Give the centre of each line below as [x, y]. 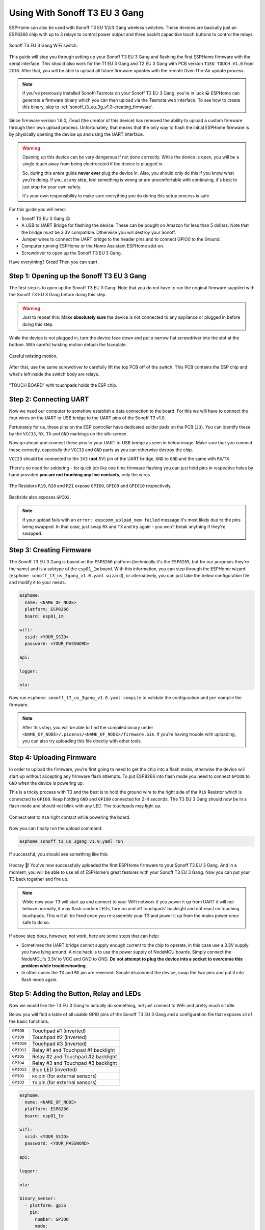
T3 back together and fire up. [39, 879]
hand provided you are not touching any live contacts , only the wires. [80, 474]
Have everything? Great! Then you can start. [54, 262]
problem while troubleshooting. [54, 966]
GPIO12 [19, 1050]
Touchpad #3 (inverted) [59, 1044]
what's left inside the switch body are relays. [54, 374]
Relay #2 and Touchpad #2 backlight [75, 1056]
